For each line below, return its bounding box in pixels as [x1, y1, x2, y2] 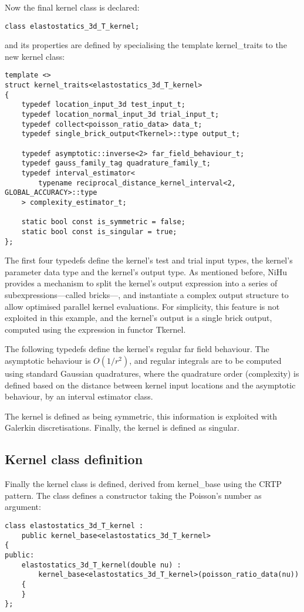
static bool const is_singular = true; [21, 227, 177, 236]
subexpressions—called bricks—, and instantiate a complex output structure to [5, 289, 289, 301]
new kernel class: [5, 50, 65, 62]
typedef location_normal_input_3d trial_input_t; [21, 110, 219, 119]
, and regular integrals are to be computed [129, 354, 282, 366]
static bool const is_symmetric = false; [21, 218, 185, 226]
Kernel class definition [5, 450, 143, 468]
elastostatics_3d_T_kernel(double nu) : [21, 560, 181, 569]
